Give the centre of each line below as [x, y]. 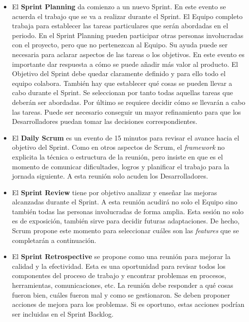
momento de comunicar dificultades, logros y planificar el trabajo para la [121, 166]
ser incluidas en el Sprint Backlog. [63, 313]
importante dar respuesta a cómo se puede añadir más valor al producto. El [125, 64]
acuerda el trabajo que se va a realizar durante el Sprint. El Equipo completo [127, 16]
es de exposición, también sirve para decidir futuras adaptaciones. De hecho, [126, 221]
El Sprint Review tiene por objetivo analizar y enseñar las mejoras [115, 192]
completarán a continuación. [54, 240]
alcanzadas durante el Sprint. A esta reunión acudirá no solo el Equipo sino [125, 202]
